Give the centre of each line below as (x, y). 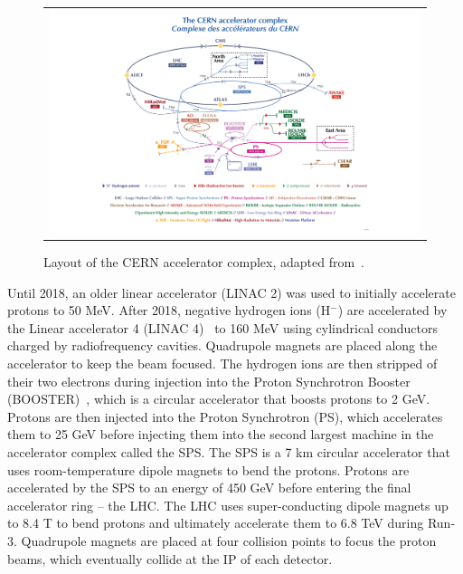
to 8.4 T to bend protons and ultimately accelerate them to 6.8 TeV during (216, 523)
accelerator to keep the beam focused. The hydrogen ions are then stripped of (222, 364)
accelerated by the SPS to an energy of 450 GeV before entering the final (209, 488)
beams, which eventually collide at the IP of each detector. (170, 558)
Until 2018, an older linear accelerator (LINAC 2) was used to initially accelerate (231, 292)
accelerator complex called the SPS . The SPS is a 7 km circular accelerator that (229, 452)
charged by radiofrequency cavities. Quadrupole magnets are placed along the (222, 345)
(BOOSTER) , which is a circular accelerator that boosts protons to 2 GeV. (219, 399)
